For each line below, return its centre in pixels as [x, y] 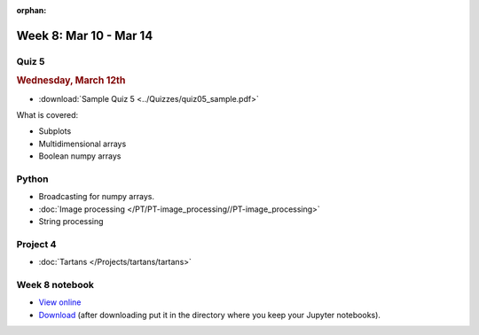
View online [60, 302]
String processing [71, 222]
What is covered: [47, 115]
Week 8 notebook [55, 285]
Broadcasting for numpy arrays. [97, 197]
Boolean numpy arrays [80, 156]
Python [32, 179]
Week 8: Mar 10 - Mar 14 [85, 35]
